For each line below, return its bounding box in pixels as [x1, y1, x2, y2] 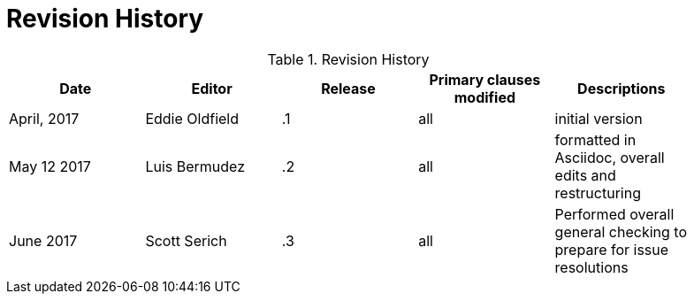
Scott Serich [145, 231, 227, 250]
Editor [191, 79, 233, 97]
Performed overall [554, 205, 675, 223]
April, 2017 [9, 109, 80, 127]
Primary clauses [429, 70, 541, 89]
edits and [554, 166, 616, 184]
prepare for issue [554, 240, 669, 259]
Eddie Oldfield [145, 109, 240, 127]
